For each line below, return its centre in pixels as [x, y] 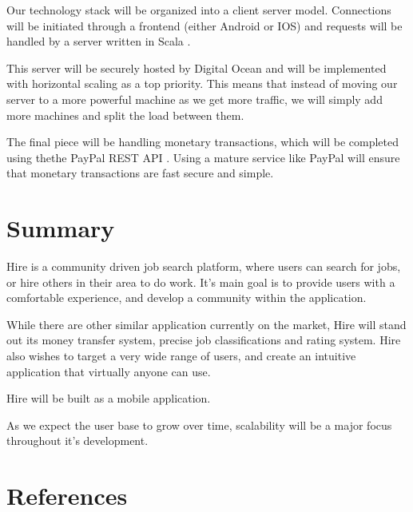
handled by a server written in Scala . [99, 41]
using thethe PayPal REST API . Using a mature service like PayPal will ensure [203, 157]
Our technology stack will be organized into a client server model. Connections [199, 10]
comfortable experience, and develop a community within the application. [187, 298]
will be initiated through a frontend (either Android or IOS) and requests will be [205, 25]
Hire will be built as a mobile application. [109, 398]
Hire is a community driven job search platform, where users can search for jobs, [204, 266]
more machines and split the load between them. [125, 115]
